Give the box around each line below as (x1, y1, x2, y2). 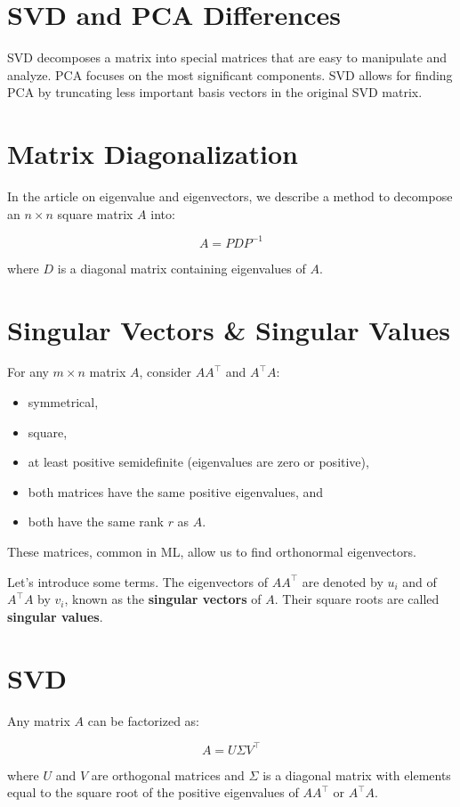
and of (402, 572, 437, 591)
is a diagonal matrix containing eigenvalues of (57, 258, 306, 277)
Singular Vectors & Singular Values (7, 311, 450, 347)
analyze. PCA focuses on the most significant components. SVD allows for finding (7, 65, 453, 84)
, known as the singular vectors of (64, 590, 262, 608)
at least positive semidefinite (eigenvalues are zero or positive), (28, 452, 369, 471)
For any (7, 363, 49, 381)
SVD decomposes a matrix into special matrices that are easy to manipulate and (7, 48, 448, 67)
